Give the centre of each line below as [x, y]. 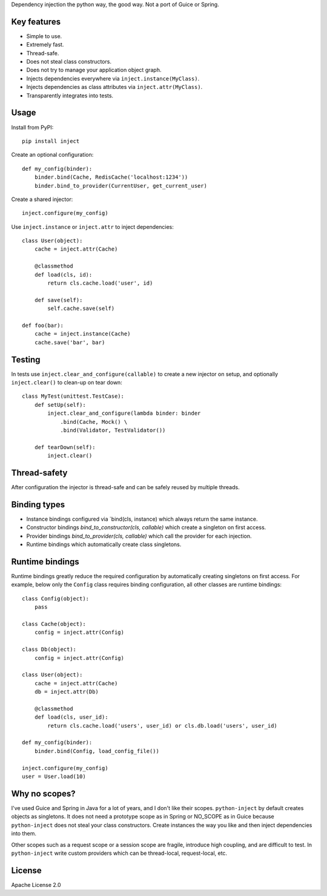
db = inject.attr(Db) [67, 692]
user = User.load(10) [54, 777]
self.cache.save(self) [81, 308]
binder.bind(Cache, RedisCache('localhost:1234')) [111, 177]
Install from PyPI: [32, 127]
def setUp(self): [60, 405]
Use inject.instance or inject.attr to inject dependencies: [92, 226]
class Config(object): [56, 598]
